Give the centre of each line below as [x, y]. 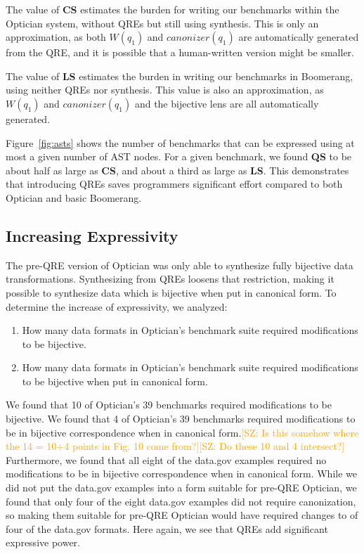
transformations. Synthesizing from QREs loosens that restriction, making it [170, 279]
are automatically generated [299, 37]
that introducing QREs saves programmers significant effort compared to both [174, 184]
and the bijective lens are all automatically [227, 103]
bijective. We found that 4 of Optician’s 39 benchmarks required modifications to [181, 419]
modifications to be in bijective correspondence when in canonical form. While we [181, 474]
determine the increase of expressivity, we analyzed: [117, 306]
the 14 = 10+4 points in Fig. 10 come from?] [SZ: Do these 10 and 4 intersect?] [175, 446]
